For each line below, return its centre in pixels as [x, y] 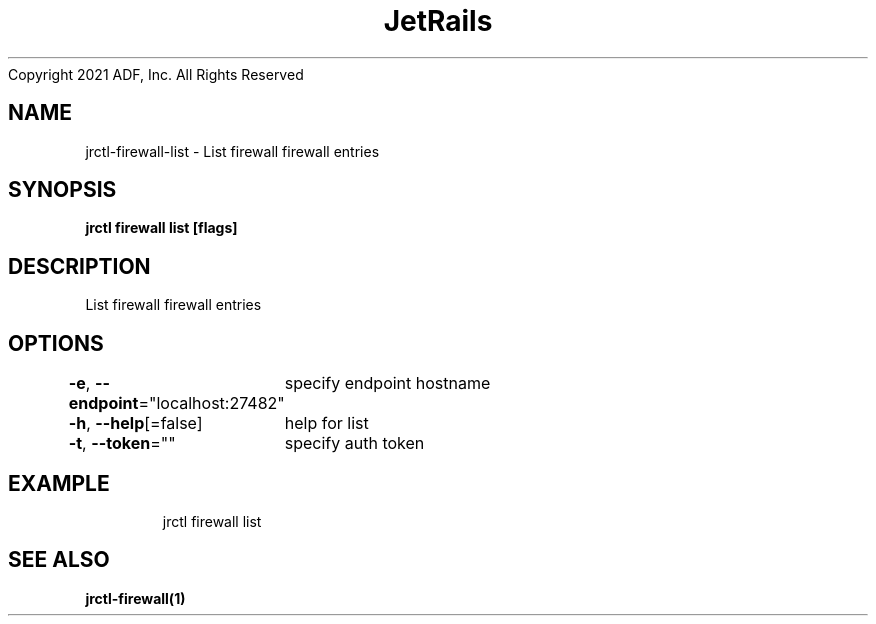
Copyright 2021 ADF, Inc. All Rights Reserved [156, 74]
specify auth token [354, 443]
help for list [326, 423]
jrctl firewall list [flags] [161, 228]
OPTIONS [56, 343]
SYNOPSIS [62, 190]
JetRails [438, 21]
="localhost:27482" [211, 403]
